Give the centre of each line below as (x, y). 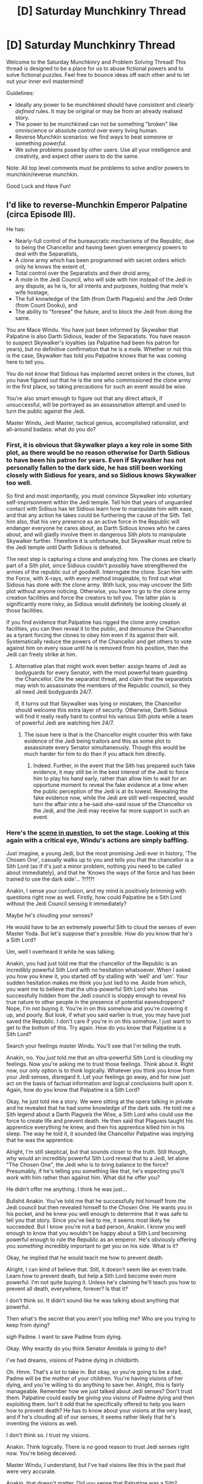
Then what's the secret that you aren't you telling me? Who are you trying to (101, 1319)
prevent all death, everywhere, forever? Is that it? (67, 1289)
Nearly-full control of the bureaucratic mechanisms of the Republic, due (105, 241)
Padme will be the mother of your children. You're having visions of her (95, 1379)
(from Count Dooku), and (46, 305)
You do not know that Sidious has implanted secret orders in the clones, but (101, 373)
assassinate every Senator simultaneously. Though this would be (105, 747)
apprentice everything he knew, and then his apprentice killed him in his (95, 1128)
